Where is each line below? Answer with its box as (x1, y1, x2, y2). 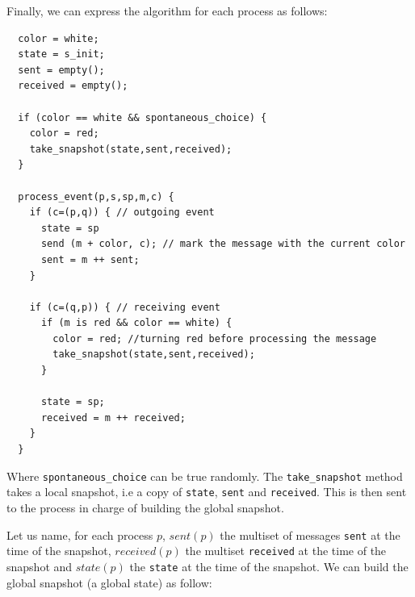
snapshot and (6, 557, 73, 574)
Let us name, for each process (6, 526, 153, 543)
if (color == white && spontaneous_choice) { (18, 111, 267, 123)
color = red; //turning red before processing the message (52, 332, 377, 344)
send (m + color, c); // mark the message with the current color (40, 238, 405, 250)
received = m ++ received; (40, 411, 186, 424)
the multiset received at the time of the (185, 542, 387, 559)
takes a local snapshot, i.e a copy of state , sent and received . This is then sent (6, 483, 407, 500)
